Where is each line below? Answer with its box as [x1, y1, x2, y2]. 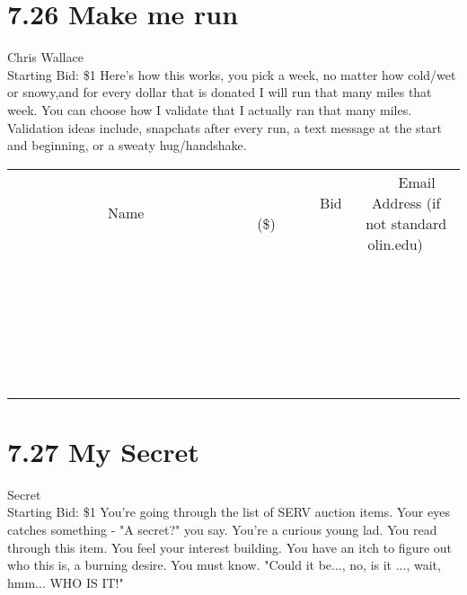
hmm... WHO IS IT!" [7, 573, 124, 591]
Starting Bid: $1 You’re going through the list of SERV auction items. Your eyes [7, 502, 450, 521]
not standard [366, 212, 447, 234]
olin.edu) [367, 233, 423, 254]
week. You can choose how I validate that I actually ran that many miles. [7, 100, 412, 119]
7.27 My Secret [7, 432, 199, 469]
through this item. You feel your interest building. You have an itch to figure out [7, 537, 453, 556]
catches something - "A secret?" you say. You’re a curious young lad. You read [7, 520, 437, 538]
